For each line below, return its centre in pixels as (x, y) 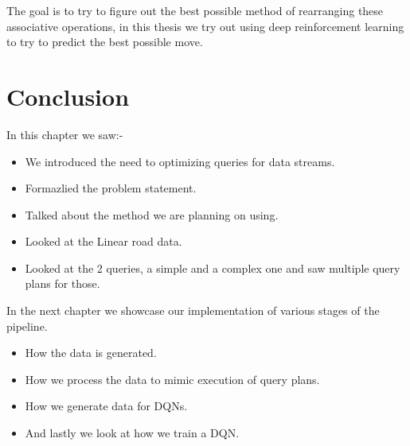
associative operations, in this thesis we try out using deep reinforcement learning (205, 26)
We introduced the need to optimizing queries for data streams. (180, 161)
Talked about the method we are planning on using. (152, 214)
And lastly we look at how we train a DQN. (132, 433)
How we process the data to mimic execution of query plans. (172, 379)
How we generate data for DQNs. (106, 406)
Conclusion (68, 96)
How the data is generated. (91, 353)
